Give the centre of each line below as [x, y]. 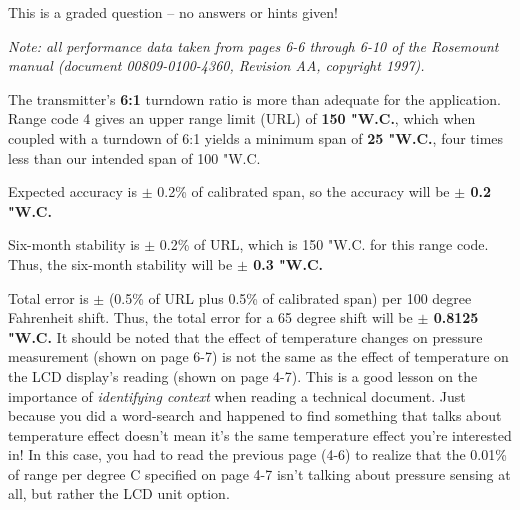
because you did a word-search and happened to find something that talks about [255, 415]
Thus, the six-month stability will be [120, 263]
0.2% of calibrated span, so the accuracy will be [303, 191]
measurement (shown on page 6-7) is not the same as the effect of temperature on [258, 356]
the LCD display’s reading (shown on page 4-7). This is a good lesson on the [243, 375]
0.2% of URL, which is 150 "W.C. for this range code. [324, 244]
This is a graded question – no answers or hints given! [173, 12]
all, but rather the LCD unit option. [119, 493]
